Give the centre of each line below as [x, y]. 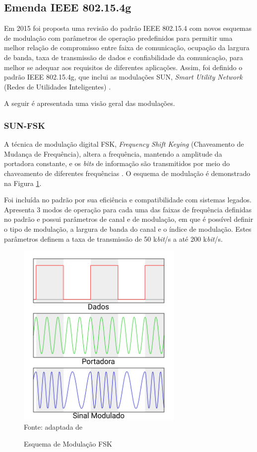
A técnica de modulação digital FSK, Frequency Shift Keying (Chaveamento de [124, 144]
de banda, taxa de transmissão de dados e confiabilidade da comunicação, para [124, 57]
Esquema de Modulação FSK [68, 443]
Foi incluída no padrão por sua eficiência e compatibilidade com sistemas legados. [128, 200]
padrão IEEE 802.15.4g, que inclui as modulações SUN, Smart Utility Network [123, 77]
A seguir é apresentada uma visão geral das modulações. [90, 103]
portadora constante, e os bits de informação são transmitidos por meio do [117, 163]
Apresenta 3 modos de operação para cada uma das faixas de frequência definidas [128, 209]
